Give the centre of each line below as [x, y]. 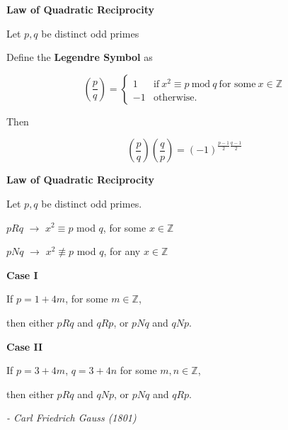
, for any [122, 251]
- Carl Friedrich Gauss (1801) [71, 418]
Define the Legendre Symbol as [80, 57]
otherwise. [175, 97]
